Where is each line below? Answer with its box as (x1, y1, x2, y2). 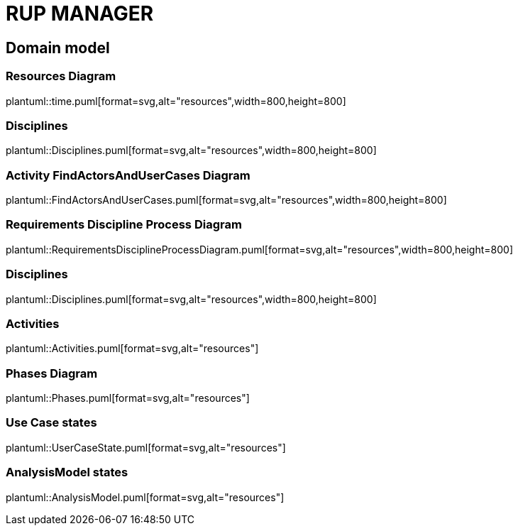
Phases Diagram (6, 366, 98, 381)
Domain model (6, 38, 110, 57)
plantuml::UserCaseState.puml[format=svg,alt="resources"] (6, 441, 286, 454)
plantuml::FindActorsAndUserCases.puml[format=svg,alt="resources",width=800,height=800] (6, 194, 447, 207)
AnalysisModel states (6, 465, 128, 480)
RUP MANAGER (6, 1, 154, 26)
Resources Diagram (6, 69, 116, 84)
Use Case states (6, 415, 97, 430)
